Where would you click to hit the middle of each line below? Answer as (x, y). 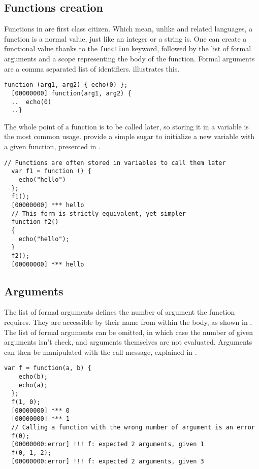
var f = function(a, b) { (48, 368)
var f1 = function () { (51, 171)
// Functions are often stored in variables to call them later (115, 163)
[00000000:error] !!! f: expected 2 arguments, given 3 (108, 461)
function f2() (35, 222)
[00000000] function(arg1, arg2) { (71, 93)
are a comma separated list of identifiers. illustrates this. (92, 68)
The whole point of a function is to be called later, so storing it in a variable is (126, 126)
